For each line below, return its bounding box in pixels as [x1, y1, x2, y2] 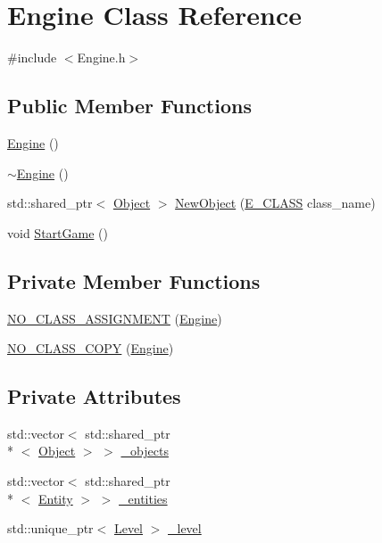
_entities [119, 489, 168, 507]
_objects [120, 441, 169, 460]
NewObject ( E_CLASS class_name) [175, 193, 376, 212]
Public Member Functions [7, 92, 252, 119]
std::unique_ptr [7, 519, 94, 538]
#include [7, 48, 57, 67]
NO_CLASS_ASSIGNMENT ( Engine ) [7, 309, 222, 327]
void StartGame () [7, 223, 108, 242]
